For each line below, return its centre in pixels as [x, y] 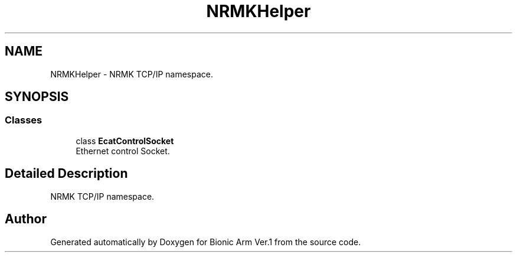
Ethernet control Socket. [123, 151]
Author [26, 219]
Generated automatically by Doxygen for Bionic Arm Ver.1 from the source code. [206, 242]
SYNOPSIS [37, 97]
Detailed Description [66, 174]
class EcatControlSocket [125, 141]
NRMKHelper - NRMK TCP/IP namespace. [132, 74]
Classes [24, 120]
